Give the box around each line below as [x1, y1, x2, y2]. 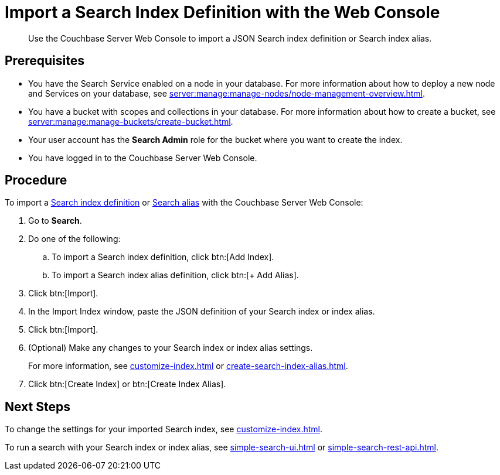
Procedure [5, 173, 67, 188]
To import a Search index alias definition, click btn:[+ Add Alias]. [52, 270, 299, 281]
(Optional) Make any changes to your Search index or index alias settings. [28, 343, 313, 353]
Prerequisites [5, 53, 84, 69]
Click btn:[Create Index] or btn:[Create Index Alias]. [28, 379, 226, 389]
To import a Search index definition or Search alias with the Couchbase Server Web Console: [5, 197, 363, 208]
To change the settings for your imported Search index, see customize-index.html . [5, 424, 323, 435]
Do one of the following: [28, 234, 121, 244]
